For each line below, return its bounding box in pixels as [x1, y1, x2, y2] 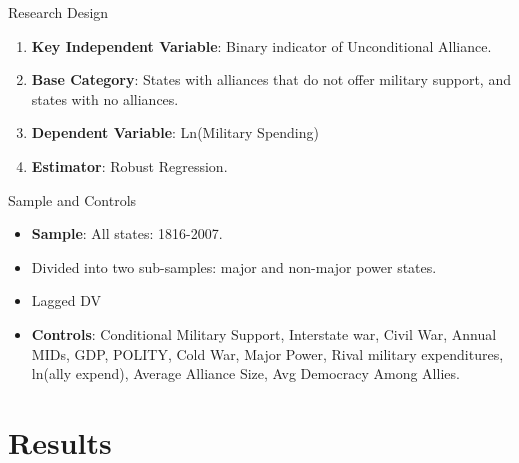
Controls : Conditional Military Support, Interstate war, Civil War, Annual [31, 323, 497, 344]
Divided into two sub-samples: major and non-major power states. [31, 256, 437, 277]
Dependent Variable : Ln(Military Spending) [31, 122, 319, 143]
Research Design [8, 2, 109, 22]
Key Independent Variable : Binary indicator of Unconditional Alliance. [31, 35, 492, 56]
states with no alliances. [31, 88, 179, 109]
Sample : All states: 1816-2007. [31, 223, 223, 244]
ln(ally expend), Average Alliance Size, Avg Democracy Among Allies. [31, 363, 460, 384]
